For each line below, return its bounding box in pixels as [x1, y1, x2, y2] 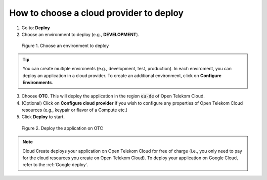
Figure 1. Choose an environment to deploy [21, 43, 109, 49]
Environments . [22, 79, 53, 85]
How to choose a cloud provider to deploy [9, 7, 184, 18]
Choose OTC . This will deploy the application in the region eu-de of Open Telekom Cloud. [21, 93, 205, 99]
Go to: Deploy [21, 25, 50, 31]
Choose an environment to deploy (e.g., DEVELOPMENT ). [21, 31, 139, 37]
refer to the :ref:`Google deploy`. [22, 162, 89, 168]
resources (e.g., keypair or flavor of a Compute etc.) [21, 107, 128, 113]
